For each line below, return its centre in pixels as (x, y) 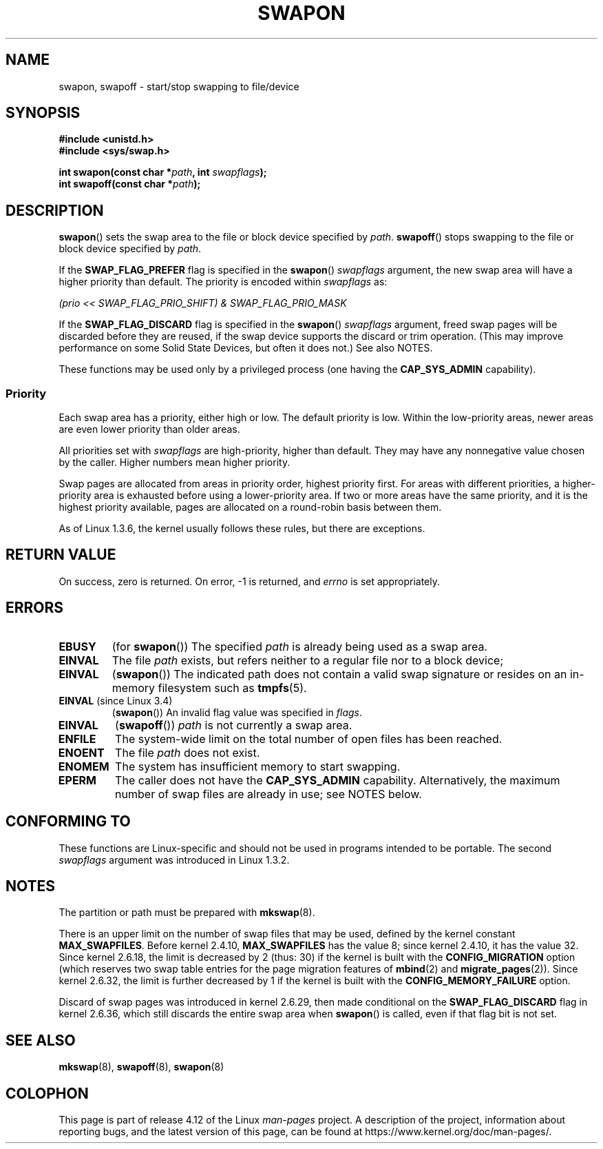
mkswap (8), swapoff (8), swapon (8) (141, 1067)
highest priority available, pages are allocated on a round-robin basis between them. (250, 507)
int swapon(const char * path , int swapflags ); (163, 172)
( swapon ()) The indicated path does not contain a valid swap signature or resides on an (339, 674)
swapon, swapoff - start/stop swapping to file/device (179, 86)
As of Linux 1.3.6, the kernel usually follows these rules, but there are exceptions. (242, 529)
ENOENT (81, 752)
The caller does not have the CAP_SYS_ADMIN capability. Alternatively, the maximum (338, 780)
